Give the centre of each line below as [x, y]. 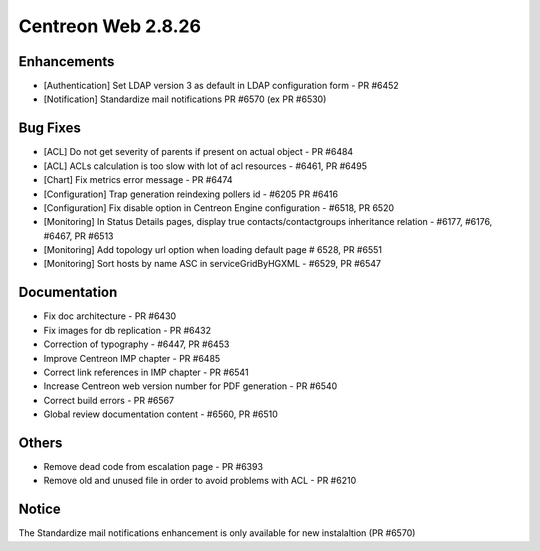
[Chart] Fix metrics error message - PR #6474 [138, 180]
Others [40, 442]
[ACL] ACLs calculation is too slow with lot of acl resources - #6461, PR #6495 [205, 166]
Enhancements [66, 61]
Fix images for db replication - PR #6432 [127, 330]
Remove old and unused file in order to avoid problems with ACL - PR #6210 [200, 481]
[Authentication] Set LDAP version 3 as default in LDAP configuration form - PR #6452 [221, 86]
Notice [40, 509]
